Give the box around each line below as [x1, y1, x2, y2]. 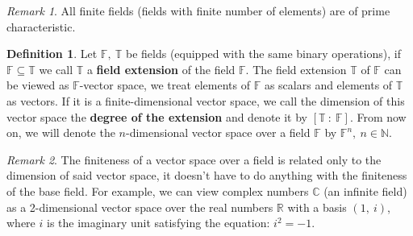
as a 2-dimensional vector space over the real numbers [6, 198, 273, 215]
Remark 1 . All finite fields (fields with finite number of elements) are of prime [6, 2, 390, 19]
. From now [349, 108, 407, 125]
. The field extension [245, 60, 347, 77]
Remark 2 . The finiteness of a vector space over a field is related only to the [6, 151, 382, 168]
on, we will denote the [6, 124, 115, 141]
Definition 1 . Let [6, 45, 98, 62]
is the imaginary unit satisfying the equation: [46, 214, 270, 231]
